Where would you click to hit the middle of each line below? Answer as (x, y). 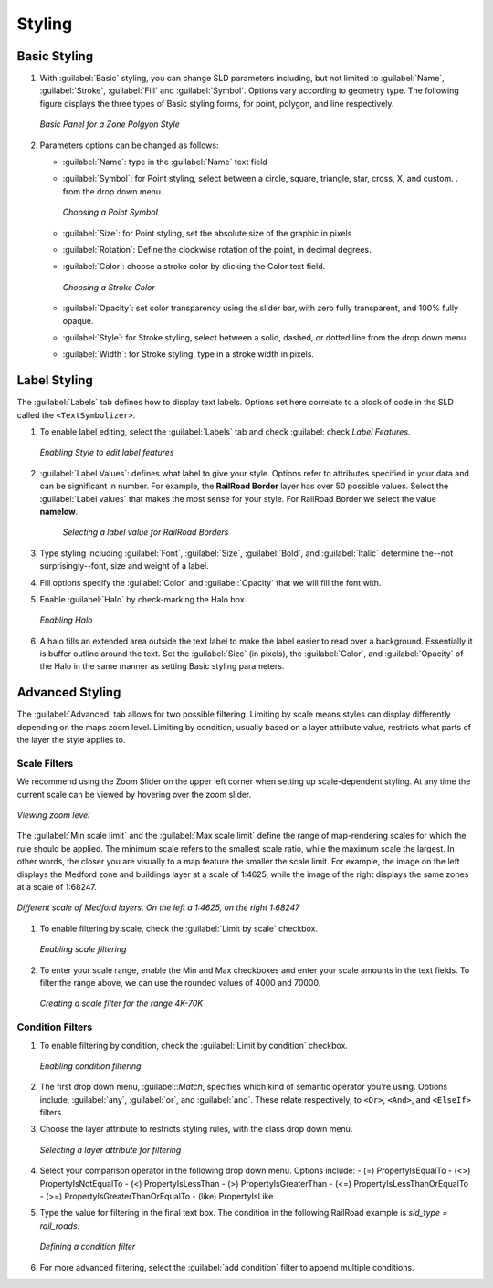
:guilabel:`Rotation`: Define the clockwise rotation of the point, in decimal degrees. (217, 249)
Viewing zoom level (53, 815)
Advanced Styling (69, 692)
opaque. (79, 320)
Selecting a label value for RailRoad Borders (146, 532)
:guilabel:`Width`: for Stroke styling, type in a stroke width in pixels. (189, 354)
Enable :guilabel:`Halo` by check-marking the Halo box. (143, 599)
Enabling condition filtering (90, 1066)
